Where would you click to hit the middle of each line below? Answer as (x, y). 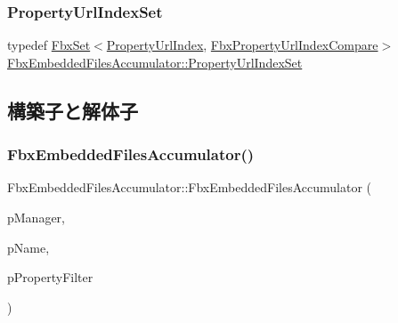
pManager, (37, 217)
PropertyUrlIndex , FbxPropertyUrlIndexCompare (242, 45)
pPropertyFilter (50, 277)
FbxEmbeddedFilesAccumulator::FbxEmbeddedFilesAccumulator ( (189, 187)
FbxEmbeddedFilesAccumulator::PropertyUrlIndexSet (155, 62)
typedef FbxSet (49, 45)
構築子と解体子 (73, 110)
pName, (28, 247)
